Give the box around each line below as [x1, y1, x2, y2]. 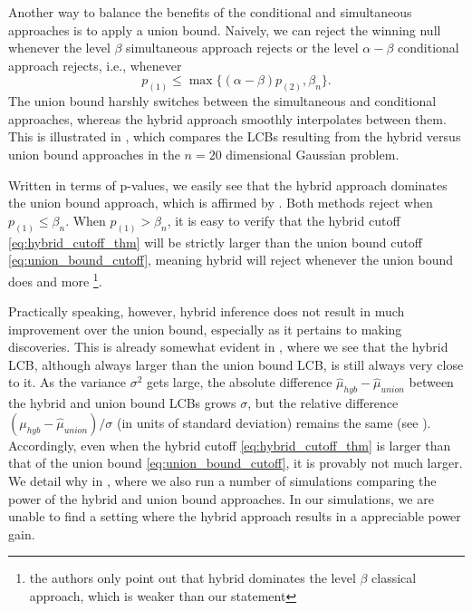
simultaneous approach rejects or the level [126, 38, 359, 57]
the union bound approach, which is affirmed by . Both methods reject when [8, 193, 433, 212]
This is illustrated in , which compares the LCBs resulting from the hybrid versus [8, 127, 461, 146]
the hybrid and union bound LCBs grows [8, 393, 236, 412]
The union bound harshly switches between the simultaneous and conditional [8, 92, 437, 111]
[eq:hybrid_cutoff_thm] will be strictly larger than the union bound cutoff [8, 232, 422, 251]
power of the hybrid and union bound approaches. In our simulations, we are [8, 489, 434, 508]
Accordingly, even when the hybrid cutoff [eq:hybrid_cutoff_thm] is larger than [8, 435, 451, 454]
